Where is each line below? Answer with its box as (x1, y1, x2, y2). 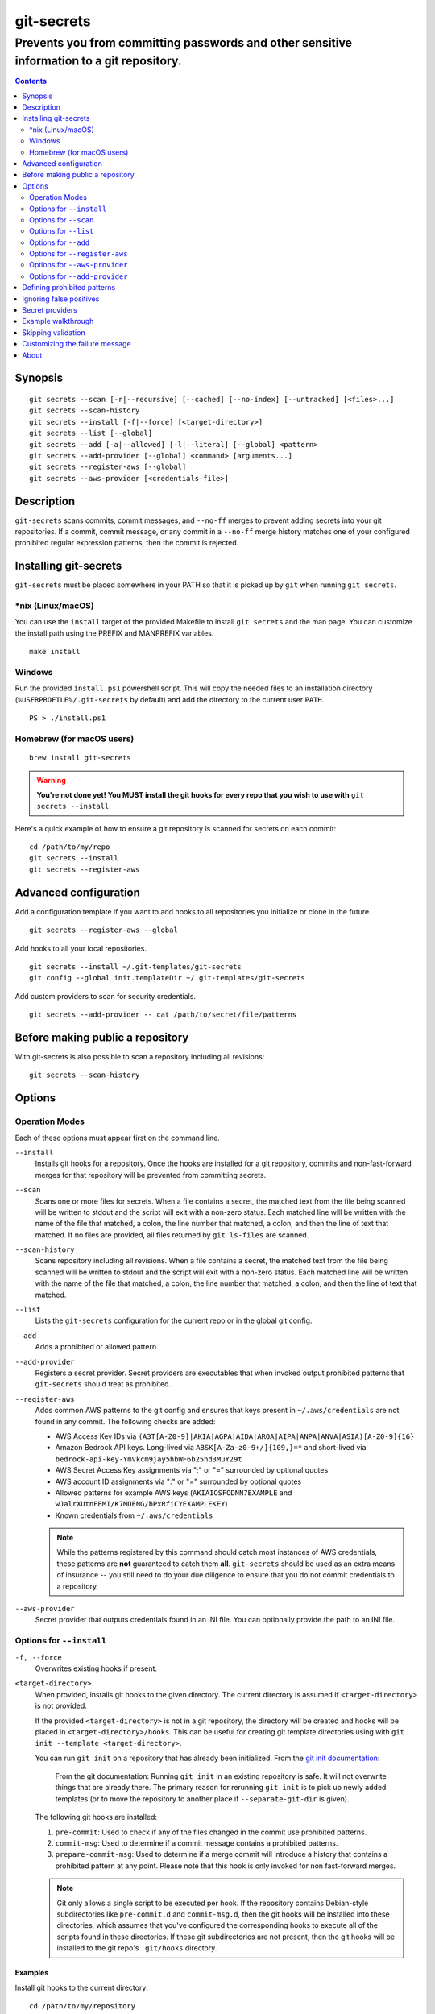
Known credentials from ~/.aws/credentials (55, 1510, 213, 1520)
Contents (14, 77, 48, 86)
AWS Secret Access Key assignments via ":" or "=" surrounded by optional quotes (55, 1465, 329, 1475)
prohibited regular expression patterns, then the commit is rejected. (14, 538, 239, 548)
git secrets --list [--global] (29, 429, 153, 438)
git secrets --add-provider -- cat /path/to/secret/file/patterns (29, 1010, 297, 1019)
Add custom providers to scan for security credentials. (14, 991, 197, 1001)
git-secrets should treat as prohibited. (35, 1379, 172, 1389)
